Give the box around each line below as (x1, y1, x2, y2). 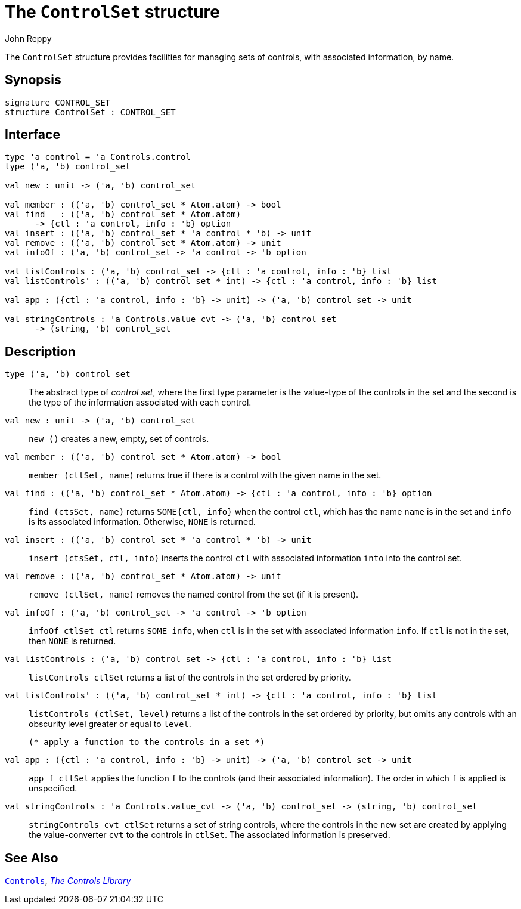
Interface (5, 127, 60, 143)
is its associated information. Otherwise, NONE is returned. (29, 517, 256, 527)
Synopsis (5, 72, 61, 88)
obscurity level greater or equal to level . (29, 719, 191, 729)
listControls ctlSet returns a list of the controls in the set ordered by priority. (29, 672, 351, 683)
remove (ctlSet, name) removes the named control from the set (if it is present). (29, 589, 359, 600)
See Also (5, 850, 58, 865)
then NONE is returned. (29, 636, 116, 647)
